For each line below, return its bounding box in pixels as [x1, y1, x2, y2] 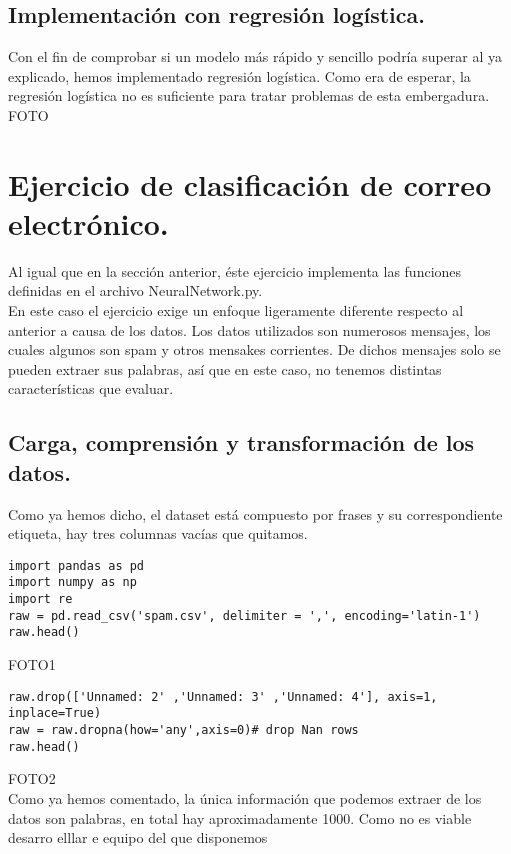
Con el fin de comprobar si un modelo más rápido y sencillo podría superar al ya [8, 46, 503, 67]
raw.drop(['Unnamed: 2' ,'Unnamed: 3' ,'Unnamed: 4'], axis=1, [8, 689, 438, 704]
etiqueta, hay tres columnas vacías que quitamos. [8, 523, 308, 544]
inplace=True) [8, 706, 102, 721]
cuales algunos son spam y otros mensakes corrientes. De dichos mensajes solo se [8, 339, 501, 360]
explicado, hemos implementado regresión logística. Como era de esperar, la [8, 65, 471, 86]
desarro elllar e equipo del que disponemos [8, 827, 268, 848]
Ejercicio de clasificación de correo [8, 163, 492, 204]
